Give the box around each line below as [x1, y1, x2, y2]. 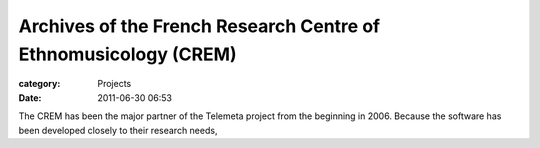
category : [18, 78, 61, 90]
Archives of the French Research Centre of [18, 15, 380, 37]
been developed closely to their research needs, [18, 124, 218, 136]
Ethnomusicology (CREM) [18, 43, 237, 65]
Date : [18, 91, 42, 104]
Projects [97, 78, 132, 90]
